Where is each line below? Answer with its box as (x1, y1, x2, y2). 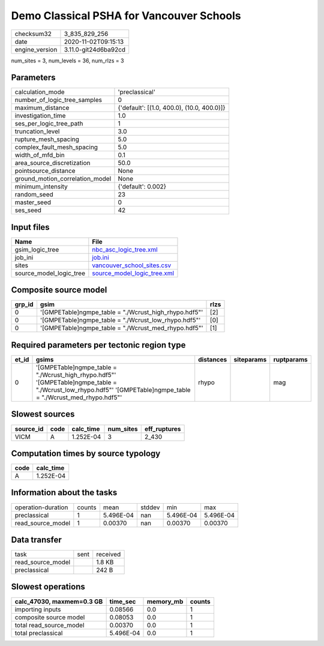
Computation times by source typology (11, 448, 161, 459)
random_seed (14, 190, 53, 199)
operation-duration (14, 503, 68, 512)
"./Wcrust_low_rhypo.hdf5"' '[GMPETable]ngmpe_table (35, 386, 191, 394)
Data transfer (11, 534, 62, 545)
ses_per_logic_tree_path (14, 119, 83, 128)
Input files (11, 222, 50, 232)
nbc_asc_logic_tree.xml (92, 245, 158, 253)
